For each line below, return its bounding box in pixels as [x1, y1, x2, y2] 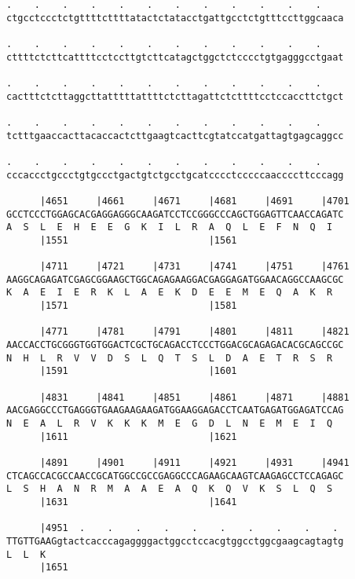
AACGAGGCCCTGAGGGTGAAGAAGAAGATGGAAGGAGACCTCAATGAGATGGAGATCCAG [6, 405, 344, 416]
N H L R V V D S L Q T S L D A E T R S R [6, 352, 333, 364]
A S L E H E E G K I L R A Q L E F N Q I [6, 222, 333, 233]
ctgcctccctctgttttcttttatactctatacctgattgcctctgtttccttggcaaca [6, 12, 344, 24]
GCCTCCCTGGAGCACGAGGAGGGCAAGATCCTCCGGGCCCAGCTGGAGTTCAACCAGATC [6, 208, 344, 220]
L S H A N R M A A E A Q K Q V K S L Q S [6, 483, 333, 495]
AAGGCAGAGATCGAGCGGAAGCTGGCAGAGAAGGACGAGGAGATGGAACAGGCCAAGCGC [6, 273, 344, 285]
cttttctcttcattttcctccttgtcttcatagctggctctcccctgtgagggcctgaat [6, 51, 344, 63]
